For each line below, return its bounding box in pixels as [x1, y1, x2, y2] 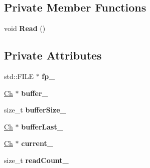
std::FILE [4, 71, 34, 81]
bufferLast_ [21, 121, 63, 131]
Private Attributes [4, 47, 102, 63]
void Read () [4, 23, 46, 33]
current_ [21, 138, 53, 148]
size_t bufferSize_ [4, 104, 66, 115]
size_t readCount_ [4, 154, 69, 165]
